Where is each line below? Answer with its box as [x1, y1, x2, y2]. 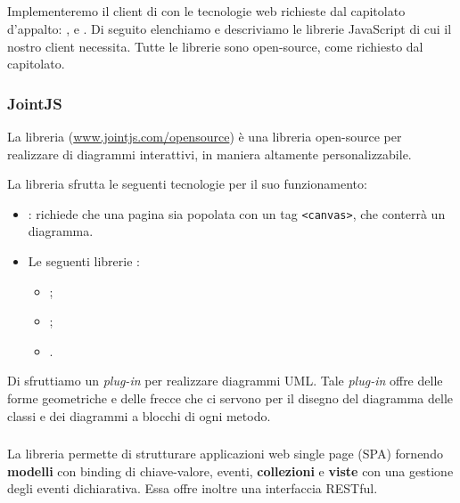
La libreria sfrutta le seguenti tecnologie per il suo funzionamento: [7, 174, 367, 193]
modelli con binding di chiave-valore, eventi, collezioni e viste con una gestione [7, 461, 454, 480]
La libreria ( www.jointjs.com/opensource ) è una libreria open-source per [7, 126, 402, 145]
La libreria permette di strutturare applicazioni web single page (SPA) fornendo [7, 444, 443, 463]
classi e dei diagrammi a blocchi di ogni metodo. [7, 406, 271, 425]
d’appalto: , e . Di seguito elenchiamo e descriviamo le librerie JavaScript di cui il [7, 19, 452, 37]
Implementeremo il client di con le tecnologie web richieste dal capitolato [7, 2, 406, 20]
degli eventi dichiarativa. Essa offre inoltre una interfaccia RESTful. [7, 479, 378, 498]
